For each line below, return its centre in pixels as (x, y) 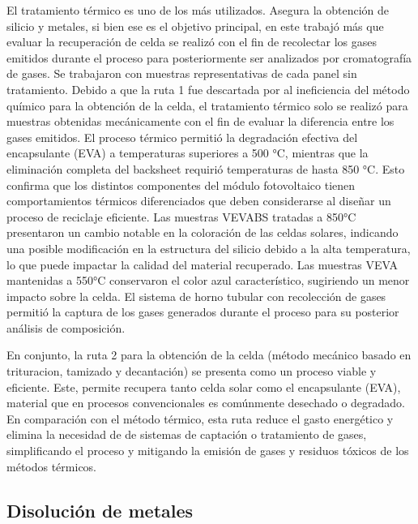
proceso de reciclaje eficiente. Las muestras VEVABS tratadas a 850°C (181, 216)
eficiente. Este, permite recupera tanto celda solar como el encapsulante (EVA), (204, 387)
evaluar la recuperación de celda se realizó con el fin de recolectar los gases (192, 42)
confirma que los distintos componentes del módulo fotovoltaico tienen (181, 185)
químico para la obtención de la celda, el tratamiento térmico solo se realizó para (207, 105)
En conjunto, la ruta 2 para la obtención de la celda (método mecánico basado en (209, 355)
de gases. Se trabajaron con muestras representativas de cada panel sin (182, 73)
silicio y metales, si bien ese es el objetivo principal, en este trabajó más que (195, 26)
